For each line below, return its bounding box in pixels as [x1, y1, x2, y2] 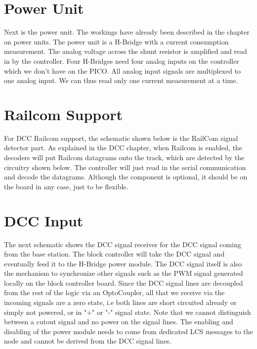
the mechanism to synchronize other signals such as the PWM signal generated [4, 268, 243, 278]
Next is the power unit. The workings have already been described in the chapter [4, 27, 250, 37]
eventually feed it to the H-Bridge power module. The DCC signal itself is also [4, 258, 242, 268]
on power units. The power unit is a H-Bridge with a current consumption [4, 36, 229, 46]
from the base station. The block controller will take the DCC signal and [4, 249, 225, 259]
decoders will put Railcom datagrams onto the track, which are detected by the [4, 152, 245, 162]
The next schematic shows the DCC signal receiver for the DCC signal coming [4, 239, 241, 249]
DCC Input [4, 210, 84, 230]
